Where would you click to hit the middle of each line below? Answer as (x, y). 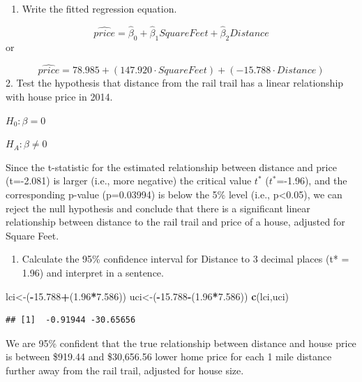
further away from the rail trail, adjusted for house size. (125, 370)
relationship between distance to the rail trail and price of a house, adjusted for (175, 222)
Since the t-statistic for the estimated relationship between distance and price (171, 167)
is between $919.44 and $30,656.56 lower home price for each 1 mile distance (169, 357)
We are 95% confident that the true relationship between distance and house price (181, 343)
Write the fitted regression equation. (99, 8)
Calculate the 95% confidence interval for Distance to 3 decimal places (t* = (186, 259)
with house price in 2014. (59, 97)
